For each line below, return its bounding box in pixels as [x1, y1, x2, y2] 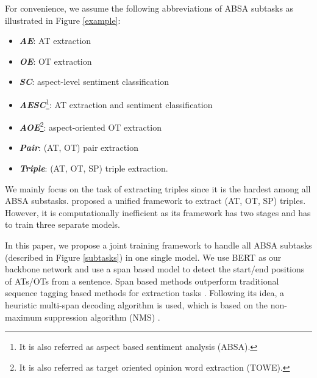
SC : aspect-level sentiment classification [19, 75, 169, 88]
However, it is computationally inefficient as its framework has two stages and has [5, 206, 311, 219]
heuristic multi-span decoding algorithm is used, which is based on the [5, 299, 268, 311]
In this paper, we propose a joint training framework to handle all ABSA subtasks [5, 239, 312, 252]
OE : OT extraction [19, 54, 92, 67]
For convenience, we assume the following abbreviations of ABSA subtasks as [5, 2, 294, 14]
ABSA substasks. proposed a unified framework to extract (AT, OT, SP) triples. [5, 194, 306, 207]
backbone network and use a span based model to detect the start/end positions [5, 263, 305, 275]
